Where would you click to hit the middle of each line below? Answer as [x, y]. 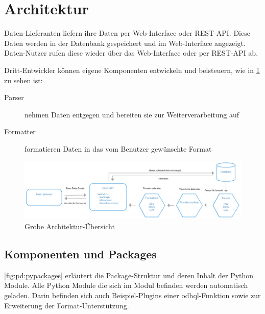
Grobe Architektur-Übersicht [70, 226]
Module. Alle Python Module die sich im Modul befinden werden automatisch [126, 285]
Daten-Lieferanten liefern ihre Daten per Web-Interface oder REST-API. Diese [127, 33]
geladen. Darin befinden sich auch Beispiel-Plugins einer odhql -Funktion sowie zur [132, 295]
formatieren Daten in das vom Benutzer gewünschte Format [118, 148]
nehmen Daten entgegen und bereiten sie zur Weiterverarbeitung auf [132, 114]
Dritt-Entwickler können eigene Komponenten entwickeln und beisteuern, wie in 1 [132, 70]
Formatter [20, 131]
